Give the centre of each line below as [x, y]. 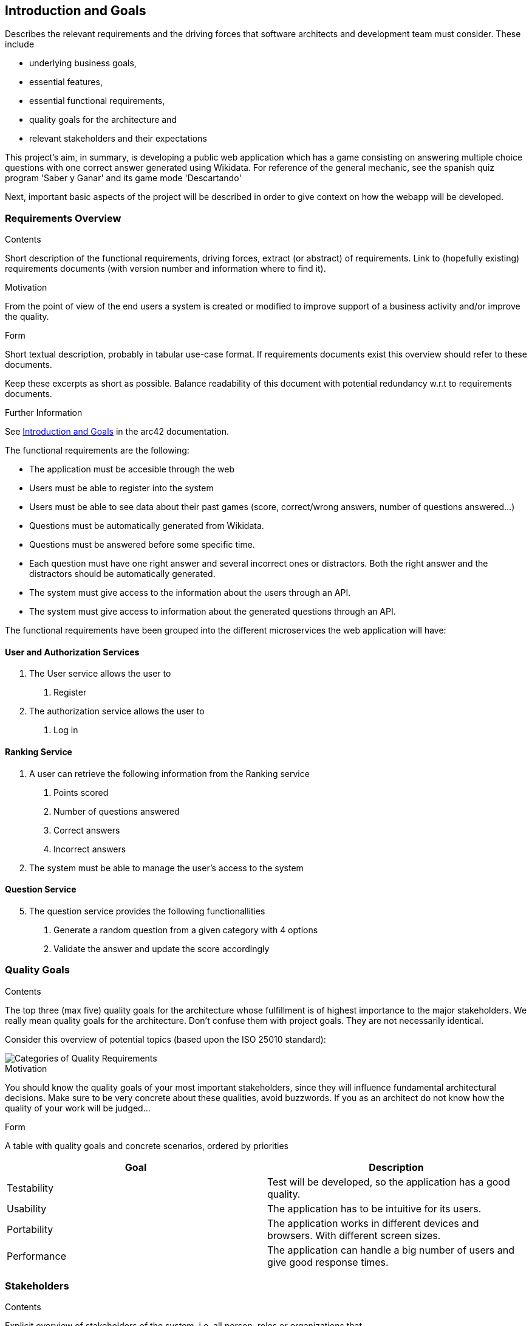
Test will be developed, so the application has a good [389, 1182]
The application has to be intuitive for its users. [374, 1208]
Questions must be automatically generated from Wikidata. [147, 526]
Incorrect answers [90, 849]
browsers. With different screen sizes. [354, 1235]
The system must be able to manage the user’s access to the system [166, 868]
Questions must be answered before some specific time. [142, 545]
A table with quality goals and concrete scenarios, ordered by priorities [147, 1145]
